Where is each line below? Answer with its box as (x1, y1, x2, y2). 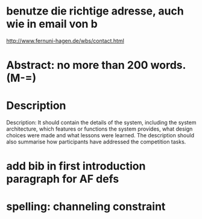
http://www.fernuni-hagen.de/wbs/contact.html (6, 37, 125, 44)
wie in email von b (6, 17, 98, 31)
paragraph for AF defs (6, 172, 119, 186)
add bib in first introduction (6, 159, 146, 173)
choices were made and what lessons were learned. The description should (6, 132, 195, 139)
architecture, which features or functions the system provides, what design (6, 125, 193, 132)
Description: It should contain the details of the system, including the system (6, 119, 197, 126)
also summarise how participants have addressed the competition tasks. (6, 138, 186, 146)
